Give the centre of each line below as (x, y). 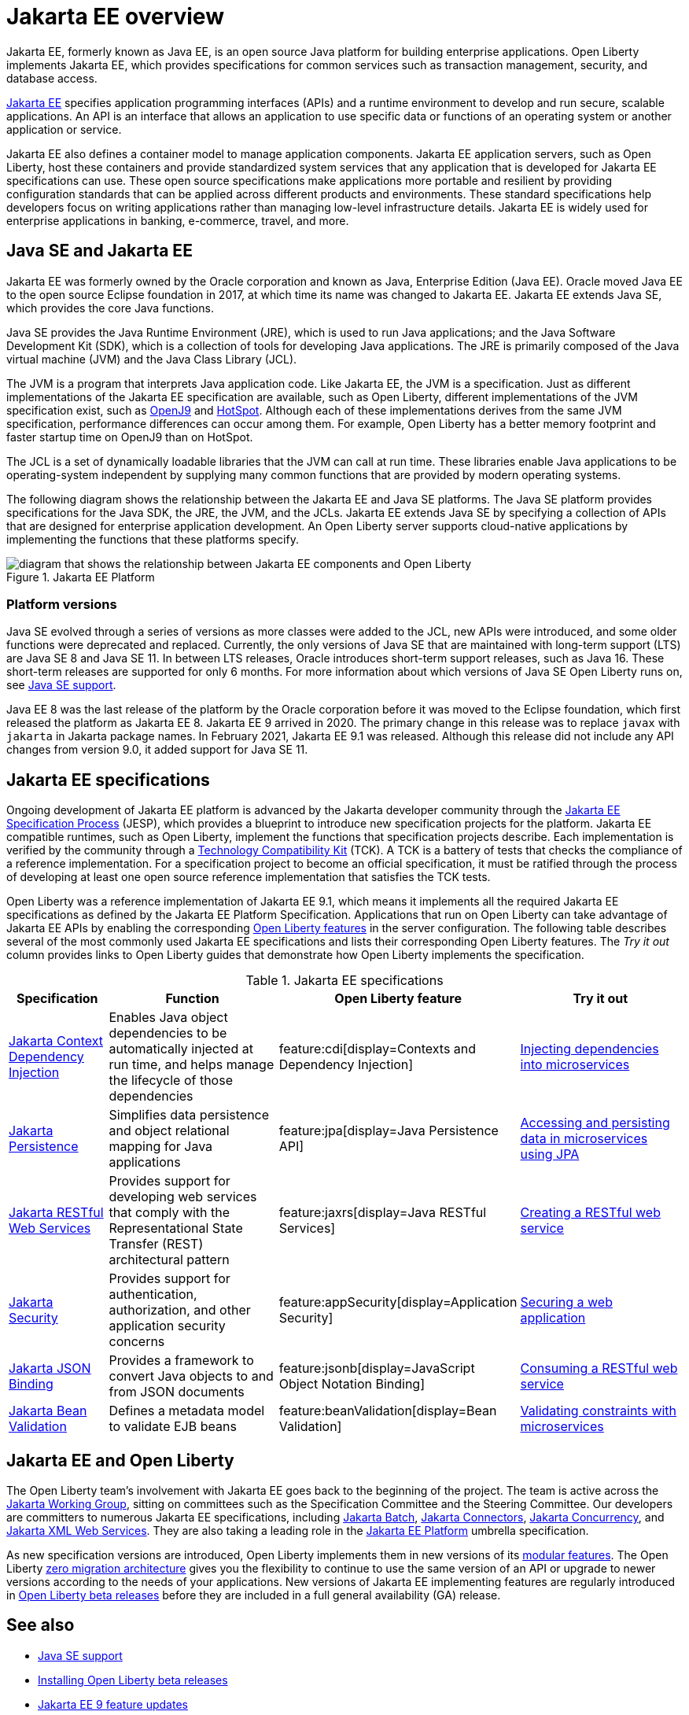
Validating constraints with (599, 1411)
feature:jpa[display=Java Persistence (389, 1131)
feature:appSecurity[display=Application (398, 1302)
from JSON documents (177, 1392)
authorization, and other (180, 1310)
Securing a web (566, 1302)
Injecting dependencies (590, 1049)
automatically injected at (181, 1049)
